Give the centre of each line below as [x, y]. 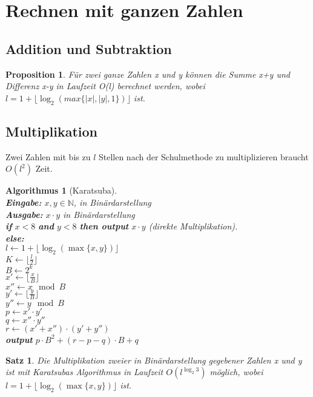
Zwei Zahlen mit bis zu [48, 156]
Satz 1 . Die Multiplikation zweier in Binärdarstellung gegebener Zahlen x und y [154, 360]
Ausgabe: [24, 214]
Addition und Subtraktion [89, 48]
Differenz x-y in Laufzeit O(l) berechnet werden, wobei [105, 86]
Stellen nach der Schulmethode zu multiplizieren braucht [203, 156]
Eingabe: [24, 202]
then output [104, 226]
